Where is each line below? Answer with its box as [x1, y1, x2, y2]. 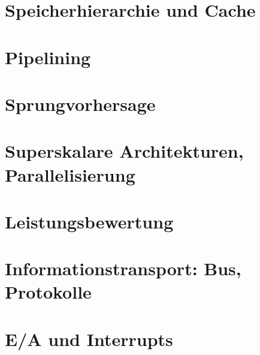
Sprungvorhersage [5, 91, 156, 116]
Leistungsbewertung [5, 209, 174, 233]
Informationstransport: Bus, [5, 256, 241, 281]
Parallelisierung [5, 162, 135, 186]
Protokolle [5, 279, 92, 304]
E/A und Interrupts [5, 326, 173, 351]
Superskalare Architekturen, [5, 139, 244, 163]
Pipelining [5, 44, 91, 69]
